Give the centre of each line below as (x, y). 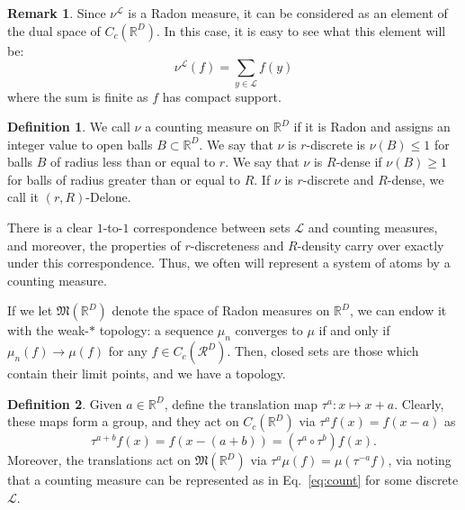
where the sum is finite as (78, 96)
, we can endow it (398, 310)
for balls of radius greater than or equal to (124, 179)
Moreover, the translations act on (99, 460)
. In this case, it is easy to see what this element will (301, 30)
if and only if (354, 330)
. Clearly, (419, 403)
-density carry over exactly (371, 245)
